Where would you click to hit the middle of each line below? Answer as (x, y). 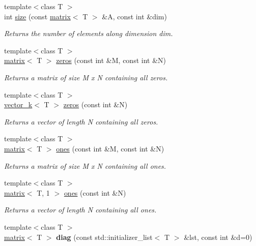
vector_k (18, 104)
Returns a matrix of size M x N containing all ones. (85, 165)
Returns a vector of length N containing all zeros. (81, 121)
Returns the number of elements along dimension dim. (89, 33)
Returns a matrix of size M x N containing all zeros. (86, 77)
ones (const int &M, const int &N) (110, 148)
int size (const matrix (37, 16)
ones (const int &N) (95, 192)
